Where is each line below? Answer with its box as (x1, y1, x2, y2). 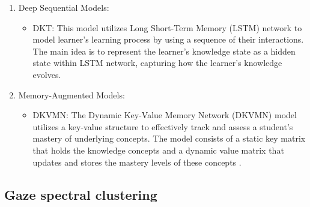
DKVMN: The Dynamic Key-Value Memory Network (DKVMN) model (32, 109, 297, 121)
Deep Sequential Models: (18, 1, 109, 13)
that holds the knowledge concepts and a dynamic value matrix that (32, 143, 284, 156)
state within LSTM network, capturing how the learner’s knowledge (32, 56, 282, 69)
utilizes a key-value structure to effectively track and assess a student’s (32, 120, 293, 133)
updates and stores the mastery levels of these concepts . (32, 155, 242, 168)
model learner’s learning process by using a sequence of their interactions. (32, 33, 304, 46)
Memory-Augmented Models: (18, 88, 125, 101)
